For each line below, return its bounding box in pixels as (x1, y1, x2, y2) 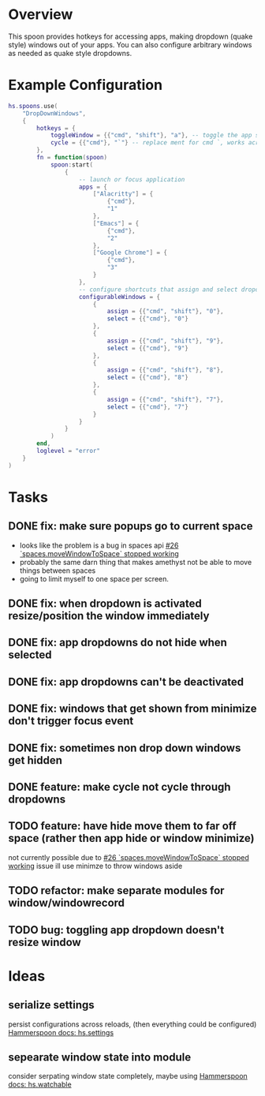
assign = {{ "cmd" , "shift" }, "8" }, (106, 366, 224, 374)
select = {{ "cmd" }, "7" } (106, 402, 189, 411)
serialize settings (8, 998, 95, 1012)
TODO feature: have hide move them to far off (8, 819, 237, 833)
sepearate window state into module (8, 1050, 192, 1064)
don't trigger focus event (8, 714, 134, 728)
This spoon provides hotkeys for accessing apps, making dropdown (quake (8, 32, 253, 41)
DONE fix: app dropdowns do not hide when (8, 636, 227, 649)
